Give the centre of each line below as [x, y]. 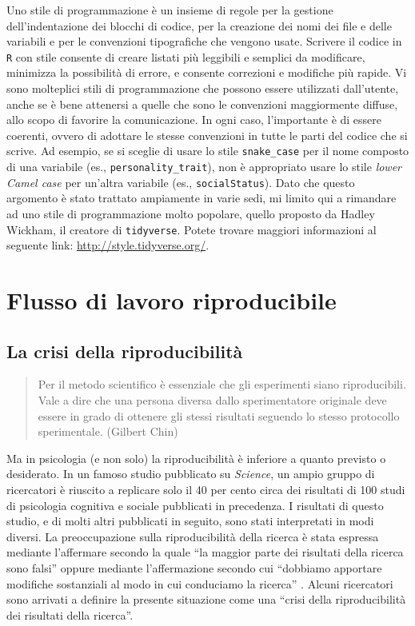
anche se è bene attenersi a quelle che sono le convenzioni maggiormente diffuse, [202, 104]
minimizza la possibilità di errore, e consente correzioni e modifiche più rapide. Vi [207, 72]
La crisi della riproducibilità [125, 351]
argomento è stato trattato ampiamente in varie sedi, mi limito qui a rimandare [202, 198]
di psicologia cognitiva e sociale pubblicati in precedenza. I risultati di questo [195, 505]
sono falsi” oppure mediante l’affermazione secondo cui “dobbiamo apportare [194, 567]
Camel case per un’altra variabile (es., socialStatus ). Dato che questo [181, 182]
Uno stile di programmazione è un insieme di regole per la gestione [170, 10]
